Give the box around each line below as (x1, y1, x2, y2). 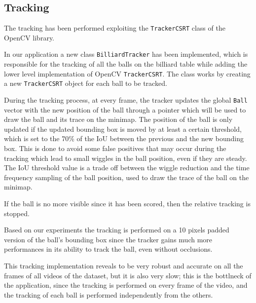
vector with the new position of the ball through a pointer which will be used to (4, 104, 246, 114)
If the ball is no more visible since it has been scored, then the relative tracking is (4, 198, 251, 209)
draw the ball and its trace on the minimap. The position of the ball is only (4, 114, 233, 124)
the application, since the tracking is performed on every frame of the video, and (4, 280, 248, 290)
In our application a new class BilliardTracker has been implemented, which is (4, 49, 248, 59)
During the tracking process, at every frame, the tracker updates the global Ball (4, 95, 248, 105)
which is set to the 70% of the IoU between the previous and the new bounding (4, 133, 244, 144)
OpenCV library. (4, 32, 55, 42)
